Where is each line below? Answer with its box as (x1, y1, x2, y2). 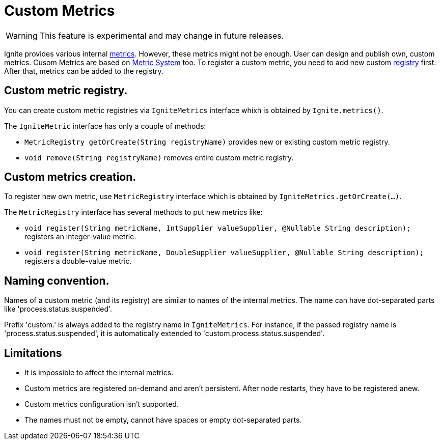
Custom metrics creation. (4, 171, 136, 184)
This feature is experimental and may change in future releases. (39, 30, 284, 41)
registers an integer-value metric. (24, 232, 136, 241)
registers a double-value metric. (24, 257, 132, 266)
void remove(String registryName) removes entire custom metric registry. (24, 153, 294, 162)
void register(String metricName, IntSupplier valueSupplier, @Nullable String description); (24, 224, 411, 233)
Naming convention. (4, 274, 109, 287)
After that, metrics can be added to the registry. (4, 66, 163, 75)
